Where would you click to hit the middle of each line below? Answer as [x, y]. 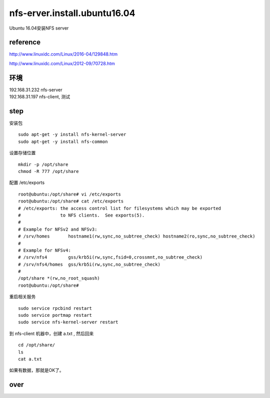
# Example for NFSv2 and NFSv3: [58, 229]
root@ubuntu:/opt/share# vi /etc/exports [69, 194]
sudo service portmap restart [55, 315]
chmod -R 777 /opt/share [48, 171]
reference [25, 42]
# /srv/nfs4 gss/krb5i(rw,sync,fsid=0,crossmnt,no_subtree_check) [110, 257]
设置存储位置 [22, 153]
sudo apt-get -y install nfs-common [63, 141]
